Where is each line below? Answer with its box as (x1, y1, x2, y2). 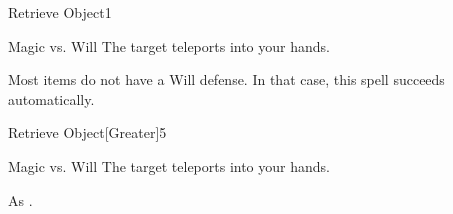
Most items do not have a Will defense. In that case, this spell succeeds (8, 69, 445, 90)
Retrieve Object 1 (8, 2, 112, 22)
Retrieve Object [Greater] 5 (8, 122, 167, 143)
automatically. (8, 88, 95, 109)
